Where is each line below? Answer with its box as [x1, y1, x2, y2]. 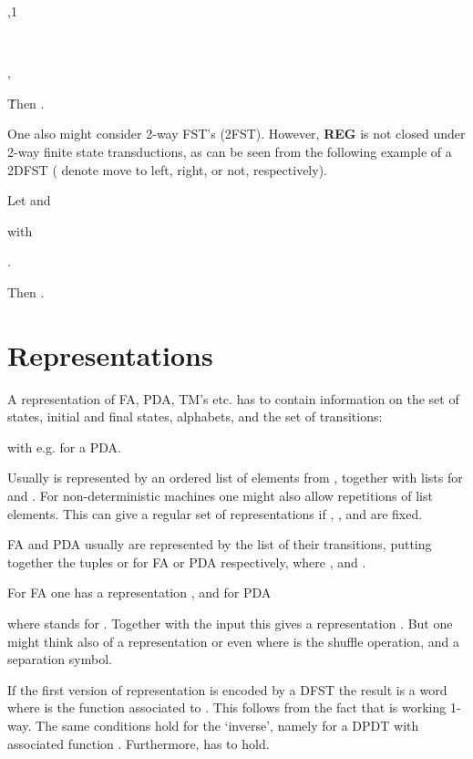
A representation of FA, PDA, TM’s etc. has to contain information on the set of [7, 389, 459, 408]
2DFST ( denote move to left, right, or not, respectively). [7, 160, 327, 179]
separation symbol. [7, 650, 112, 669]
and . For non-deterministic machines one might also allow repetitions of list [7, 486, 433, 505]
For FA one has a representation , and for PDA [7, 583, 272, 602]
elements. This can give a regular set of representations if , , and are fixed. [7, 504, 423, 523]
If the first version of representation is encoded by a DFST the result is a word [7, 680, 447, 699]
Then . [7, 282, 45, 301]
